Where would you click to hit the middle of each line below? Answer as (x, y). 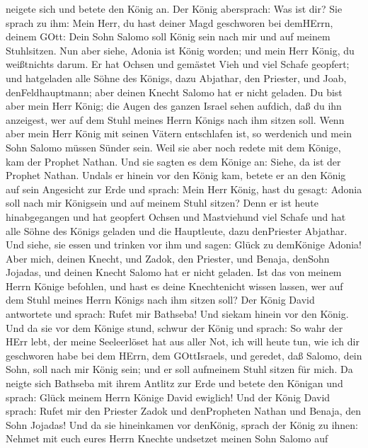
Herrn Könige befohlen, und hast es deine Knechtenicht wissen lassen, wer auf (174, 286)
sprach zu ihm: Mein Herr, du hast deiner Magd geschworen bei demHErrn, (169, 22)
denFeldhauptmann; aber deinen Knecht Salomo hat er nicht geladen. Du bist (174, 92)
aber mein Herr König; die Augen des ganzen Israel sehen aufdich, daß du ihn (174, 106)
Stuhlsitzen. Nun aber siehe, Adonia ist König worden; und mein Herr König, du (180, 50)
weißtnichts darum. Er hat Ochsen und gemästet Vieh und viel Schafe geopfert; (178, 64)
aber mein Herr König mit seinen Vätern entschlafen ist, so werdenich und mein (179, 133)
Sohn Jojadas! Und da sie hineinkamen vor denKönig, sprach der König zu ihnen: (182, 424)
